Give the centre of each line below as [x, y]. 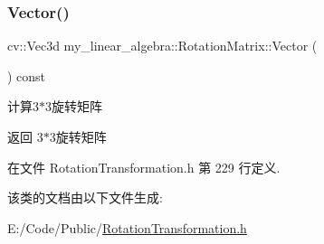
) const [27, 75]
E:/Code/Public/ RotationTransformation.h [127, 227]
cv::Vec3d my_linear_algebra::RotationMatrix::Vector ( [162, 46]
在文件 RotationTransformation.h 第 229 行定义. [144, 167]
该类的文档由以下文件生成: [85, 197]
